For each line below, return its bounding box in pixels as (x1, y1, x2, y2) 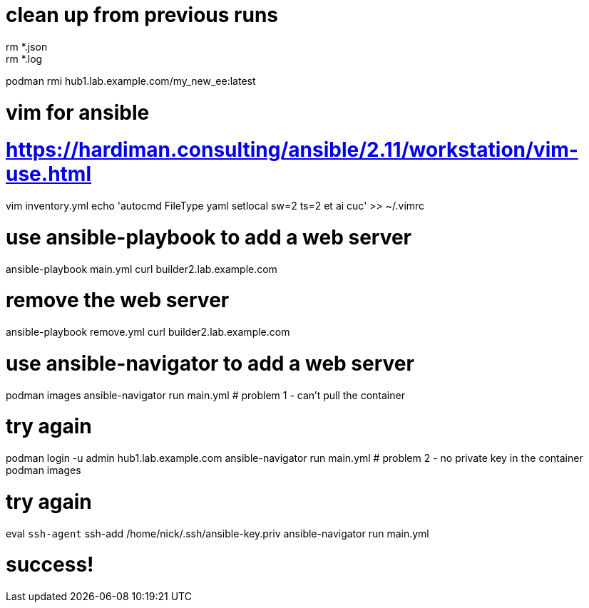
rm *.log (6, 52, 43, 65)
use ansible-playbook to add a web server (6, 225, 412, 249)
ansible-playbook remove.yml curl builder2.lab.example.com (6, 326, 290, 338)
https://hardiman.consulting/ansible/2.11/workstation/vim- (6, 138, 578, 163)
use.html (6, 162, 91, 187)
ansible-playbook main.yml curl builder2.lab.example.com (6, 262, 277, 275)
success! (6, 552, 94, 577)
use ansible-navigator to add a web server (6, 351, 414, 376)
